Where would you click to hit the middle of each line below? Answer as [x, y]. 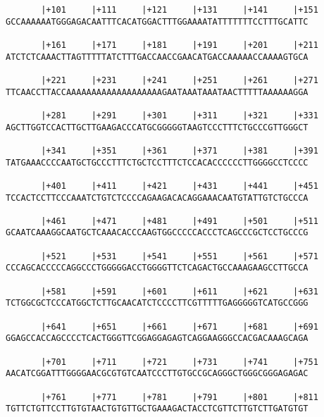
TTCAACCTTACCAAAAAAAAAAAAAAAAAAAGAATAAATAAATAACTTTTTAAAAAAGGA [157, 92]
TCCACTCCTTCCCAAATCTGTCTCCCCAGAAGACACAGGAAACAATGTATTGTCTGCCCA [157, 198]
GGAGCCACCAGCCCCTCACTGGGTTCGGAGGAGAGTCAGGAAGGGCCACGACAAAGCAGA [157, 338]
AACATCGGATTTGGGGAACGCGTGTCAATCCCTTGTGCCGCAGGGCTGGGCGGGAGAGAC [157, 374]
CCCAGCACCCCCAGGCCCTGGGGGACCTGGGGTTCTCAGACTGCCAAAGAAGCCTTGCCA [157, 268]
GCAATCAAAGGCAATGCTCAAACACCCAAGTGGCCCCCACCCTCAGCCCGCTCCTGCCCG [157, 233]
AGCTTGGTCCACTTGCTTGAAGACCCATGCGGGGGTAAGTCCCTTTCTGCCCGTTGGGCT [157, 127]
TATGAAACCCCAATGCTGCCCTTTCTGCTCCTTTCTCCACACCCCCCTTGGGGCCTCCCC [157, 162]
